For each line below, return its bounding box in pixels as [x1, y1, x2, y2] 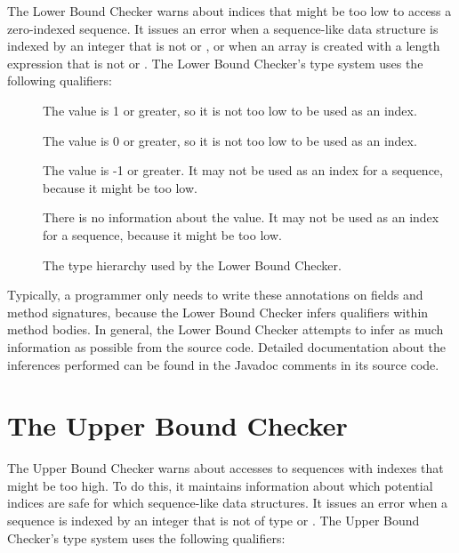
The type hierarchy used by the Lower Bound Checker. [43, 255, 342, 274]
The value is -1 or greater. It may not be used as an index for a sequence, [43, 161, 443, 180]
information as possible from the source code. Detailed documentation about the [7, 337, 446, 356]
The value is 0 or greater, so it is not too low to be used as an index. [43, 131, 417, 149]
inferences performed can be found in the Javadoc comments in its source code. [7, 355, 439, 373]
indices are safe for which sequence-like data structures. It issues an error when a [7, 493, 448, 512]
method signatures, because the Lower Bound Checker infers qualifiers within [7, 302, 429, 321]
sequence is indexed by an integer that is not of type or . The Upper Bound [7, 511, 420, 529]
